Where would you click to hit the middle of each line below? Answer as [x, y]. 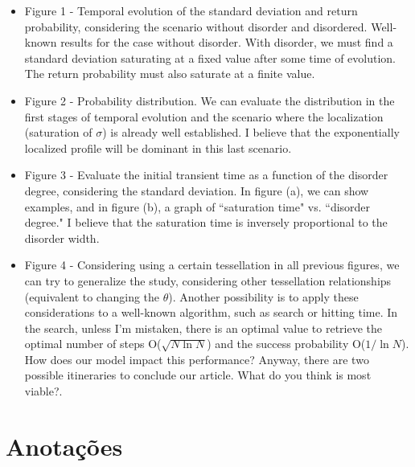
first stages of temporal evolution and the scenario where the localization [204, 116]
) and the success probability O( [286, 344]
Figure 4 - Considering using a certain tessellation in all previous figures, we [212, 265]
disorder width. [62, 238]
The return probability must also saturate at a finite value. [170, 74]
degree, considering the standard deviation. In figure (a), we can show [197, 190]
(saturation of [58, 132]
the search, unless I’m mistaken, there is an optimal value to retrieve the [203, 328]
